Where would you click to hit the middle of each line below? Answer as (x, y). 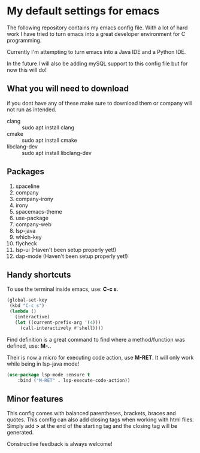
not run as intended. (32, 110)
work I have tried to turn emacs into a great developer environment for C (96, 34)
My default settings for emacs (83, 11)
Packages (25, 172)
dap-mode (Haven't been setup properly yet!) (72, 256)
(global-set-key (27, 300)
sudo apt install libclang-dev (57, 153)
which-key (28, 237)
